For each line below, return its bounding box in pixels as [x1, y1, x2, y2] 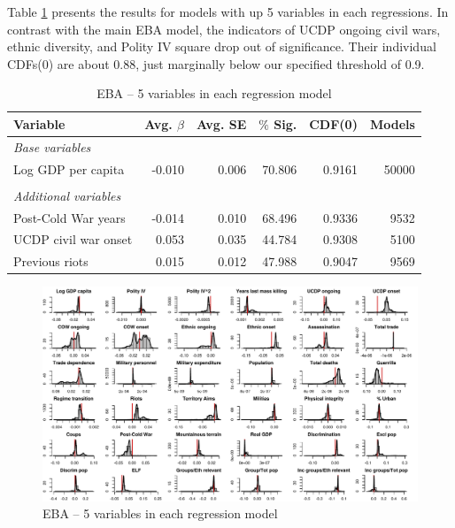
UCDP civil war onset [13, 230, 133, 249]
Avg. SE [196, 114, 247, 133]
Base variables [13, 137, 91, 156]
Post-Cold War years [13, 208, 126, 226]
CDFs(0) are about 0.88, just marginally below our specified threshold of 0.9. [7, 54, 425, 73]
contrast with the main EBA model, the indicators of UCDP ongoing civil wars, [7, 19, 441, 38]
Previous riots [13, 252, 89, 271]
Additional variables [13, 186, 121, 204]
